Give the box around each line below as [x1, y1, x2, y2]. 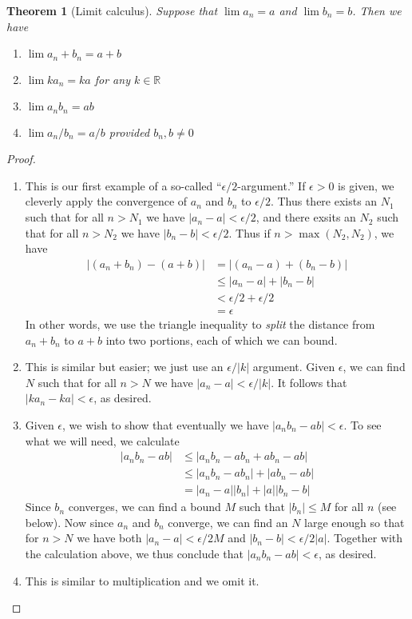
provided [109, 123, 150, 140]
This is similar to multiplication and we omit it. [25, 572, 259, 589]
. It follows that [271, 373, 347, 390]
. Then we [352, 2, 402, 18]
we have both [77, 529, 142, 546]
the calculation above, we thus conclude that [25, 545, 244, 561]
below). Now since [25, 513, 114, 530]
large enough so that [304, 513, 405, 530]
